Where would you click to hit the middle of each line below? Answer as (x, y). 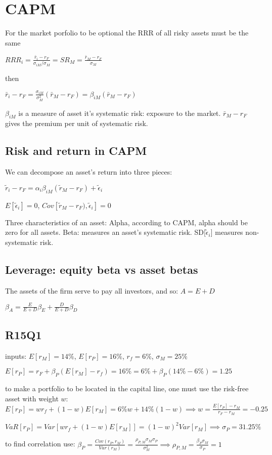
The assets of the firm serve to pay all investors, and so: (92, 290)
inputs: (16, 356)
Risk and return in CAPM (76, 151)
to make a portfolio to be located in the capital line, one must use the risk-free (127, 388)
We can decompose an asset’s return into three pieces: (89, 172)
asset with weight (32, 398)
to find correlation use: (40, 444)
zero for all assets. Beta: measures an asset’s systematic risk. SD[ (105, 232)
